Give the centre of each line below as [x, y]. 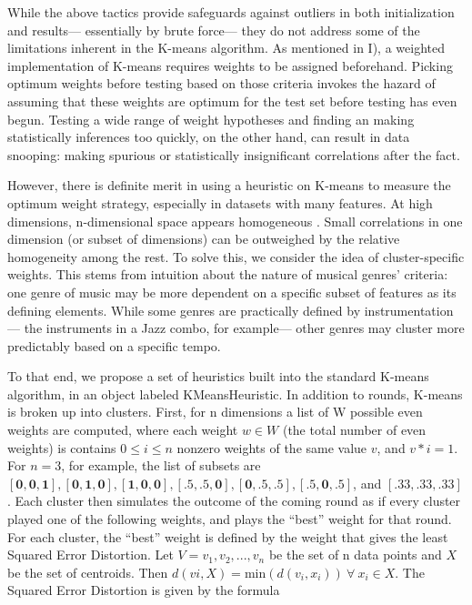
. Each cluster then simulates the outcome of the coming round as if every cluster [234, 501]
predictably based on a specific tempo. [114, 345]
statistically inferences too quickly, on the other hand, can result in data [209, 137]
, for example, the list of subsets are [161, 465]
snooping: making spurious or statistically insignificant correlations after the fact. [234, 154]
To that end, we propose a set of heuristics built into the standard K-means [218, 376]
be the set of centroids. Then [88, 572]
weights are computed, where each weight [123, 430]
